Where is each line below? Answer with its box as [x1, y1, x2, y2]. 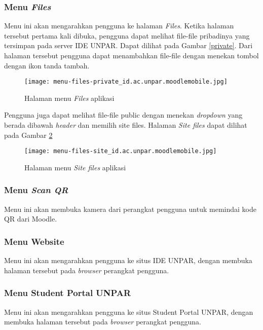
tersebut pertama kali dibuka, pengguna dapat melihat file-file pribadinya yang [4, 30, 250, 41]
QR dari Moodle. [4, 213, 57, 224]
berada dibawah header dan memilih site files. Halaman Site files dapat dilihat [4, 120, 247, 130]
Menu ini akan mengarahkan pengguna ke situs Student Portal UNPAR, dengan [4, 306, 253, 317]
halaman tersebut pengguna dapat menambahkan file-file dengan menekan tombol [4, 50, 259, 60]
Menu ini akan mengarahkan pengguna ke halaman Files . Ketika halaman [4, 20, 234, 31]
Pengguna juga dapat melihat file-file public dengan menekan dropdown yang [4, 109, 243, 120]
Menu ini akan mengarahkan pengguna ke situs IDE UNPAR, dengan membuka [4, 255, 252, 266]
